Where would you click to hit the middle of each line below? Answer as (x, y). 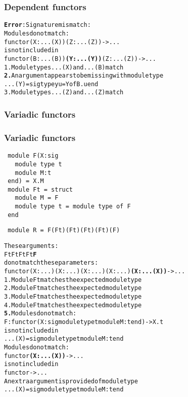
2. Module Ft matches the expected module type (73, 288)
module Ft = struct (40, 189)
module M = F (37, 198)
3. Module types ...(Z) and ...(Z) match (64, 93)
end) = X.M (26, 181)
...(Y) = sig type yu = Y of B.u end (51, 84)
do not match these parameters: (51, 263)
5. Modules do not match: (40, 314)
